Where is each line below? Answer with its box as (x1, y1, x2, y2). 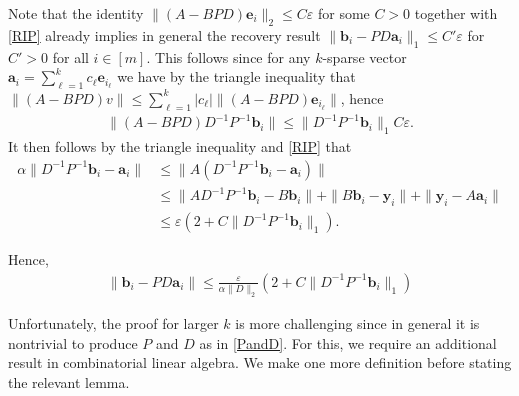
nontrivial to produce (8, 332, 138, 353)
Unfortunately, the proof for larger (8, 312, 219, 333)
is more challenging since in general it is (235, 312, 480, 333)
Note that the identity (8, 3, 144, 23)
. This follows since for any (146, 46, 311, 67)
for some (317, 3, 370, 23)
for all (52, 46, 89, 67)
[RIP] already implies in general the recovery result (8, 24, 321, 45)
